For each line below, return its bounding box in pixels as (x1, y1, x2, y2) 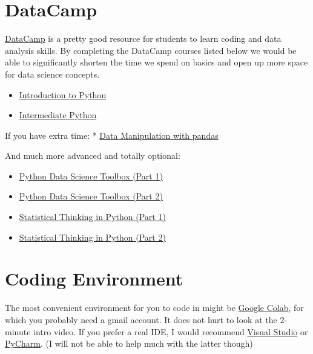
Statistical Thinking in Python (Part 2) (19, 230, 166, 243)
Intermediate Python (19, 109, 97, 121)
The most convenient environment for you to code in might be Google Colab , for (5, 301, 304, 314)
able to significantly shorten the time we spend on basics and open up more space (5, 56, 308, 68)
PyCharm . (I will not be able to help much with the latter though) (5, 337, 253, 350)
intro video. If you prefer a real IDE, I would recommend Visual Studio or (33, 325, 308, 338)
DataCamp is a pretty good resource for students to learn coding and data (5, 32, 282, 45)
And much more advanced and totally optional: (5, 149, 180, 162)
